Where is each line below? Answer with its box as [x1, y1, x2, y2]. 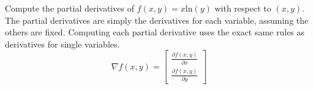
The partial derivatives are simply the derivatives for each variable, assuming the [5, 13, 309, 26]
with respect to [214, 2, 271, 14]
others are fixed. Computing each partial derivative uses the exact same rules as [5, 26, 305, 38]
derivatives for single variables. [5, 37, 120, 50]
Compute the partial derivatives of [5, 2, 134, 14]
